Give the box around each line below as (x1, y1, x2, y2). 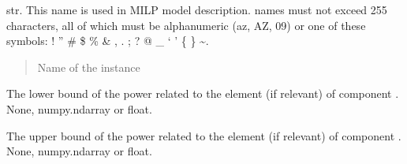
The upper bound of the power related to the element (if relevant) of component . (6, 127, 401, 143)
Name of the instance (37, 58, 140, 75)
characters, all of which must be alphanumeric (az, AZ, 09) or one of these (6, 17, 366, 33)
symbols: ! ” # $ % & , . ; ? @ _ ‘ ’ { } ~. (6, 32, 209, 49)
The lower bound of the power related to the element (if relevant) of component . (6, 85, 399, 102)
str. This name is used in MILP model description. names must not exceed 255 (6, 2, 387, 17)
